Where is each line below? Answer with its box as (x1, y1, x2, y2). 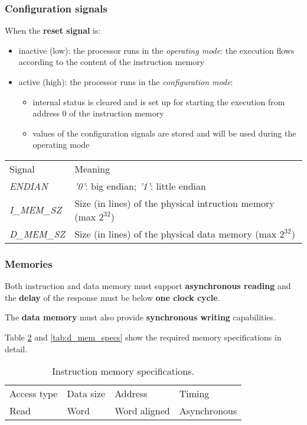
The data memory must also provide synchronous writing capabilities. (5, 311, 276, 323)
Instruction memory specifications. (52, 364, 195, 378)
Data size (67, 387, 106, 401)
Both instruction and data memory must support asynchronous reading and (5, 280, 291, 292)
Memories (5, 256, 53, 271)
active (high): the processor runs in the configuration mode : (18, 76, 233, 87)
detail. (5, 342, 28, 355)
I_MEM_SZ (9, 203, 62, 217)
